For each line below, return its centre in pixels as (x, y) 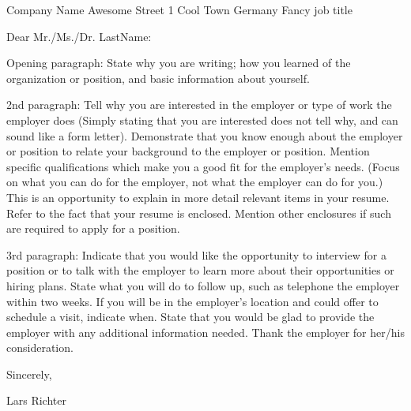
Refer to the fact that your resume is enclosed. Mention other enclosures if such (199, 213)
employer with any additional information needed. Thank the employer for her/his (205, 332)
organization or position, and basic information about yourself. (158, 78)
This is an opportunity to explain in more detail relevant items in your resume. (198, 197)
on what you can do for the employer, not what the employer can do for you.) (195, 182)
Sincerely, (29, 374)
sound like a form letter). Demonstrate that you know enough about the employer (205, 135)
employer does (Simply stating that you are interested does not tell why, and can (202, 120)
